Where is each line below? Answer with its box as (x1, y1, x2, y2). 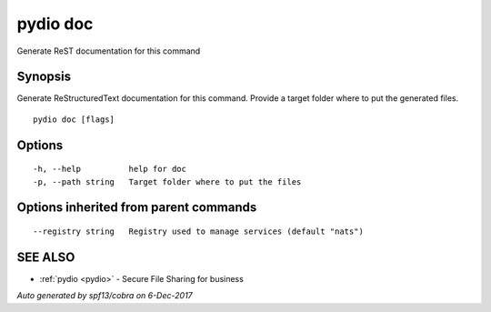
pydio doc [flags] (33, 114, 115, 125)
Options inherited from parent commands (16, 200, 257, 216)
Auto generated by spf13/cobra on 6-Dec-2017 (16, 290, 193, 301)
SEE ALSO (16, 249, 75, 265)
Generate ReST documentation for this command (16, 45, 201, 56)
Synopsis (16, 69, 72, 85)
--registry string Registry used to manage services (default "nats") (33, 226, 364, 237)
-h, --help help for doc (33, 164, 186, 175)
